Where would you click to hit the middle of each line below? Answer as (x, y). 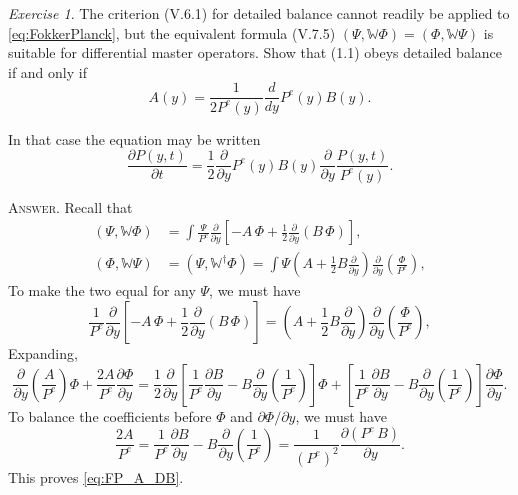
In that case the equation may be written (134, 138)
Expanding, (43, 353)
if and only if (47, 71)
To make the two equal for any (102, 290)
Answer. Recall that (70, 206)
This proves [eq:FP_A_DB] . (96, 476)
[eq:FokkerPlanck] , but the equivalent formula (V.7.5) (172, 32)
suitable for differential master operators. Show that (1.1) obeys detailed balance (255, 52)
